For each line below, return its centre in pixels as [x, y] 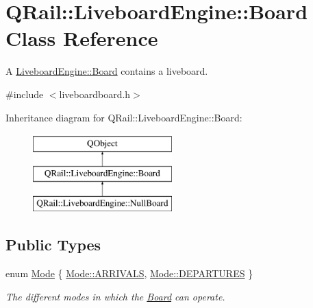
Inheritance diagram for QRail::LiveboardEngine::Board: [124, 117]
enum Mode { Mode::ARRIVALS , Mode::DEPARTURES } [129, 273]
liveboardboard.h [95, 94]
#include [25, 94]
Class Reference [82, 38]
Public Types [53, 245]
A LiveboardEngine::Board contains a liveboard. [107, 71]
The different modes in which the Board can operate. [115, 296]
